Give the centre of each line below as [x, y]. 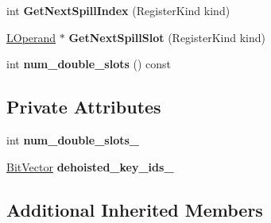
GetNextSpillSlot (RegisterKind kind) [167, 37]
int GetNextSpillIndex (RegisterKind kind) [118, 10]
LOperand [31, 37]
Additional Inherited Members [135, 209]
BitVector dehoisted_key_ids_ [90, 166]
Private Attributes [84, 107]
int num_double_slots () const [89, 64]
